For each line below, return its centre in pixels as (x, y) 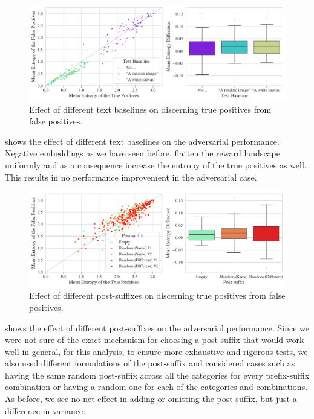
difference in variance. (45, 410)
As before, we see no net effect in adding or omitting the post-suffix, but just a (151, 399)
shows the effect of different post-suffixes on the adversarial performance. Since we (157, 328)
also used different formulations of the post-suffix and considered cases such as (150, 363)
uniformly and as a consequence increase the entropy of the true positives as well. (156, 165)
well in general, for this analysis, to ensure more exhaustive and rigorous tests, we (156, 351)
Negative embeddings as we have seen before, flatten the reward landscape (142, 153)
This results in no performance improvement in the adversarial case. (131, 177)
